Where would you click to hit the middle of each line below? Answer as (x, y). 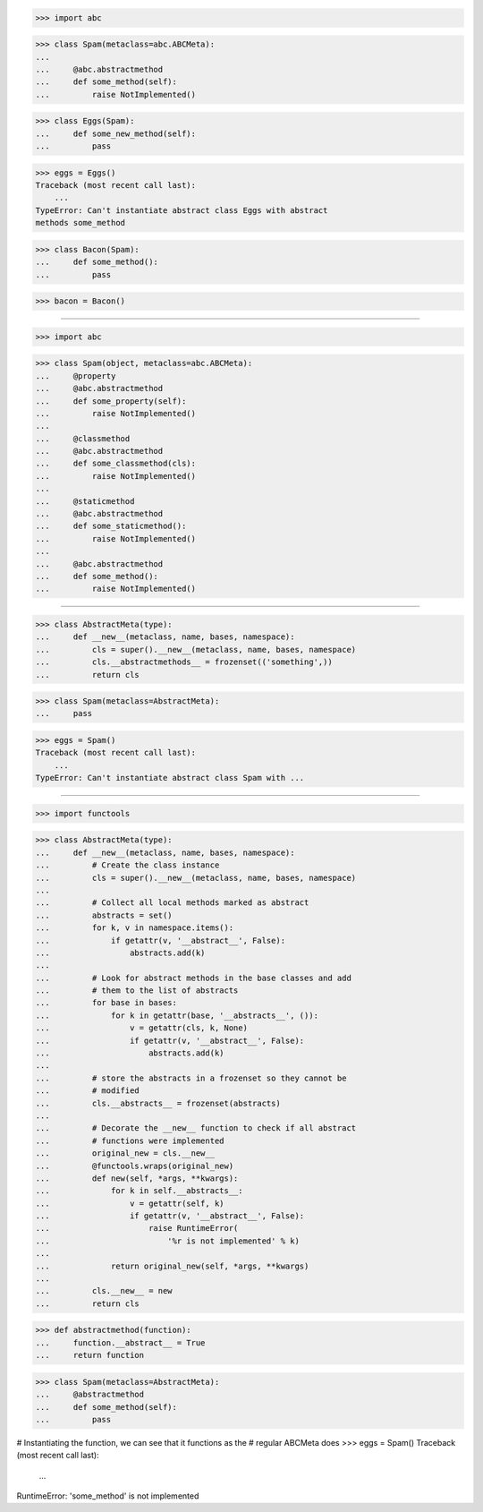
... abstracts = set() (104, 915)
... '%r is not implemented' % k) (167, 1241)
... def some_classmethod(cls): (116, 464)
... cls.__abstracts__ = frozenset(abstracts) (158, 1103)
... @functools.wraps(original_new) (135, 1166)
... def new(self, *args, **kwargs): (137, 1178)
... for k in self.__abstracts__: (139, 1191)
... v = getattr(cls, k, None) (141, 1028)
